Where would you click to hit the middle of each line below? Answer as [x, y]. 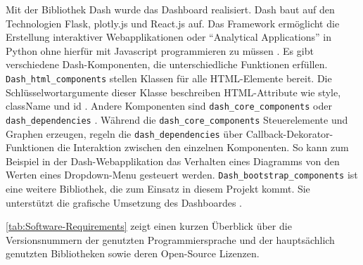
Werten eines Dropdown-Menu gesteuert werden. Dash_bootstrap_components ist [182, 175]
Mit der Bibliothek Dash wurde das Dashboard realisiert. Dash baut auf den [170, 9]
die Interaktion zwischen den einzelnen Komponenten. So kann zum [203, 147]
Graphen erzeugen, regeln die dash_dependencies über [125, 133]
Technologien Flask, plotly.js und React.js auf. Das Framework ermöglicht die [173, 23]
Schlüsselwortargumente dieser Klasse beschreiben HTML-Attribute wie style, [173, 92]
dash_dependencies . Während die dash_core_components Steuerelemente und [177, 119]
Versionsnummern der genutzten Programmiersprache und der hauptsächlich [170, 239]
